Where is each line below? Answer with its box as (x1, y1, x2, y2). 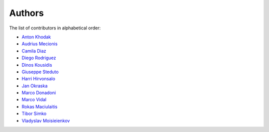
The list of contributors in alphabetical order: (9, 25, 101, 31)
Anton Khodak (21, 34, 51, 40)
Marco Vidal (21, 97, 47, 103)
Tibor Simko (21, 111, 47, 117)
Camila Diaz (21, 48, 47, 54)
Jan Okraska (21, 83, 48, 89)
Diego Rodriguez (21, 55, 56, 61)
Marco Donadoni (21, 90, 56, 96)
